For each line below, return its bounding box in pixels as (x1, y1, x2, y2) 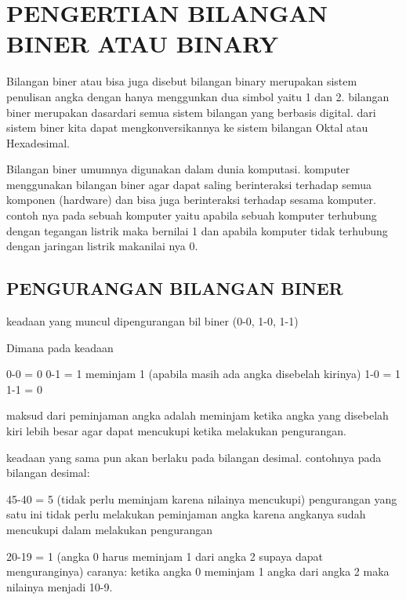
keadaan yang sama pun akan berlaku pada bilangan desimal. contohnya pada (6, 449, 382, 465)
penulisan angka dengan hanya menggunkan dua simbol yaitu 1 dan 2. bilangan (6, 88, 390, 104)
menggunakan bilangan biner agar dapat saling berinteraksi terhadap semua (6, 176, 372, 192)
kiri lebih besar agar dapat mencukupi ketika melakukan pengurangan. (6, 423, 346, 439)
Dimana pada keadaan (6, 339, 114, 355)
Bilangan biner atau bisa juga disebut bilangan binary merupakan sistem (6, 73, 357, 89)
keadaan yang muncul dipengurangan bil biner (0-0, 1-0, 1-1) (6, 313, 299, 329)
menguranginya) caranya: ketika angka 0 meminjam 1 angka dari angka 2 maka (6, 563, 390, 580)
